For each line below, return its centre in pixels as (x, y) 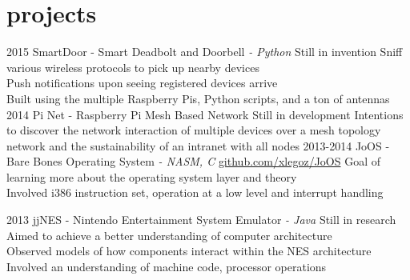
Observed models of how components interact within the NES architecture (189, 251)
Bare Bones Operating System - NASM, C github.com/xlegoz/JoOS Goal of (194, 161)
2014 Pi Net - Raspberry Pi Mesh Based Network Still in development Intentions (205, 114)
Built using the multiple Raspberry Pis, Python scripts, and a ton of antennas (198, 98)
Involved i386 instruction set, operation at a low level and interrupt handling (195, 192)
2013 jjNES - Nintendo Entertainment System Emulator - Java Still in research (201, 220)
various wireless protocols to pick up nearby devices (133, 67)
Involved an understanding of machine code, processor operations (167, 266)
